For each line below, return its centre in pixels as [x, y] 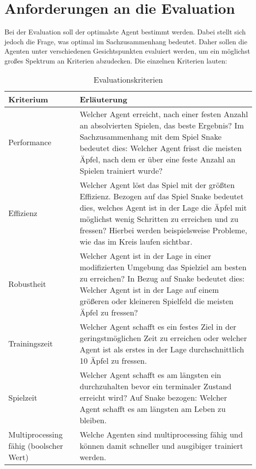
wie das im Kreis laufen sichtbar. [136, 241]
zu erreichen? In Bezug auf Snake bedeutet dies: [162, 278]
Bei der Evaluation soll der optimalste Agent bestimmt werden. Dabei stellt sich [125, 32]
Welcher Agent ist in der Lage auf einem [149, 289]
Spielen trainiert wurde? [121, 170]
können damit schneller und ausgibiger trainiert [161, 445]
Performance [30, 142]
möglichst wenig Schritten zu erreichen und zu [159, 219]
